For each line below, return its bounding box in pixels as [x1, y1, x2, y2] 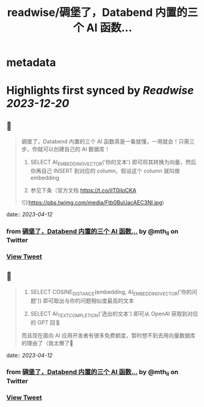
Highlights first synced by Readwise [6, 84, 194, 98]
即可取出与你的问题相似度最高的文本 [42, 297, 134, 304]
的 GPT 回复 [30, 318, 61, 326]
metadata [6, 56, 56, 70]
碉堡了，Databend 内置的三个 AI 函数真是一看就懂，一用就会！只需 [21, 138, 190, 145]
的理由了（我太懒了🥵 [21, 339, 73, 346]
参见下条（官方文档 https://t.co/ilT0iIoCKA [30, 186, 137, 194]
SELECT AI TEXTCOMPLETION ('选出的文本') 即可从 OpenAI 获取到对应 [30, 310, 199, 318]
